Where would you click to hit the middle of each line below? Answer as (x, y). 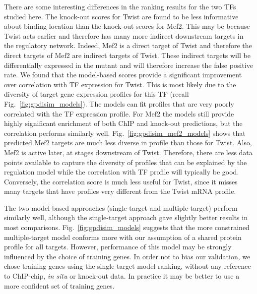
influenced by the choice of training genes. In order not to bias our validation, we (127, 256)
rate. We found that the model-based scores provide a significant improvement (123, 75)
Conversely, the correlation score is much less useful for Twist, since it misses (121, 181)
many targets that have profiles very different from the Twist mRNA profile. (120, 191)
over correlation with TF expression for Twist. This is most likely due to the (120, 84)
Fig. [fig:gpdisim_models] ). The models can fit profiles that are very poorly (119, 103)
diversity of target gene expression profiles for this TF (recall (96, 94)
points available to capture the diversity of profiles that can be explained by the (126, 162)
